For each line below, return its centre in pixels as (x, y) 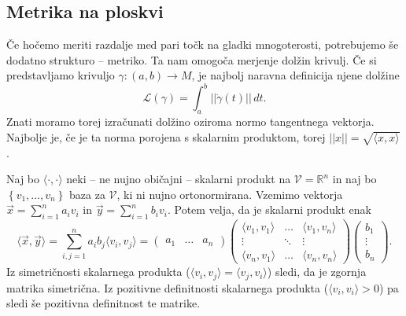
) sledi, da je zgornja (317, 272)
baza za (87, 194)
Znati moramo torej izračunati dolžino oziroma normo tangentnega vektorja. (190, 121)
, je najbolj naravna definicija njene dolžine (295, 75)
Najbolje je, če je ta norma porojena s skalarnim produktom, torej (166, 136)
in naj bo (354, 179)
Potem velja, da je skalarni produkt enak (273, 209)
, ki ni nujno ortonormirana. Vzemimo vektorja (230, 194)
